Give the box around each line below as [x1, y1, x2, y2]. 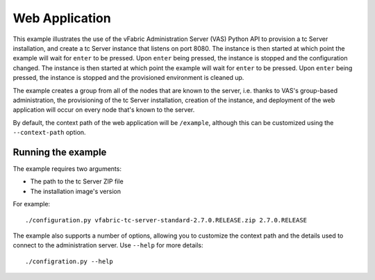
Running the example [12, 146, 107, 158]
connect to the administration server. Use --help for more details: [12, 241, 203, 249]
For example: [12, 200, 51, 208]
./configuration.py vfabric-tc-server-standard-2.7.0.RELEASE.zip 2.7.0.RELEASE [25, 216, 308, 224]
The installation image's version [30, 187, 122, 195]
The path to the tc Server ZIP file [30, 177, 124, 186]
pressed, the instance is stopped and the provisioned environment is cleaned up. [12, 74, 244, 82]
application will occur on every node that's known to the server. [12, 106, 195, 114]
